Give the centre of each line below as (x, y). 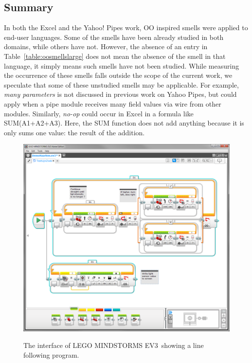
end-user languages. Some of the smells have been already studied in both (114, 37)
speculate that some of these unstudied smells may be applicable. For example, (121, 84)
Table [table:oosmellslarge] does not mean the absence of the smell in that (115, 56)
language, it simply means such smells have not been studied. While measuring (122, 65)
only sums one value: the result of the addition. (74, 132)
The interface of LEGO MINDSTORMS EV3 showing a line (114, 345)
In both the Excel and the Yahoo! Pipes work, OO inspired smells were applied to (126, 27)
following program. (51, 354)
